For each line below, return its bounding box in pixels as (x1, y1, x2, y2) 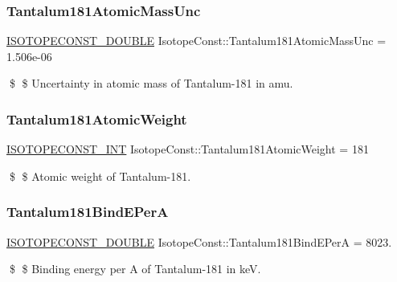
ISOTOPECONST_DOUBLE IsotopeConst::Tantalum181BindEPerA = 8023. (6, 233, 392, 250)
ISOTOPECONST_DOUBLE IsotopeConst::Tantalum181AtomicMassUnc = (6, 32, 387, 49)
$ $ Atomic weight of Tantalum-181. (9, 167, 191, 184)
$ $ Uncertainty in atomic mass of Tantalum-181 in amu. (9, 75, 293, 92)
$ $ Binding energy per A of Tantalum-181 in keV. (9, 260, 261, 277)
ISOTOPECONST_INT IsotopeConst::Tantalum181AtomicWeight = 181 (6, 141, 369, 157)
